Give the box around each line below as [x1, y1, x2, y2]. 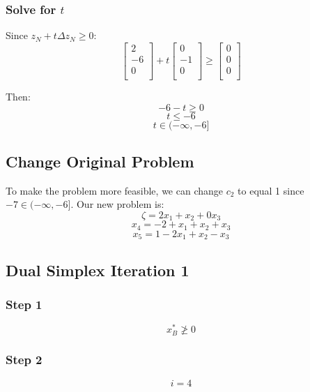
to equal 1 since [238, 183, 304, 197]
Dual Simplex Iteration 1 [6, 259, 189, 280]
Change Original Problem [6, 150, 194, 172]
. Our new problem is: [70, 197, 164, 211]
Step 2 [6, 351, 42, 368]
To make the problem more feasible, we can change [6, 183, 223, 197]
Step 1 [6, 295, 42, 312]
